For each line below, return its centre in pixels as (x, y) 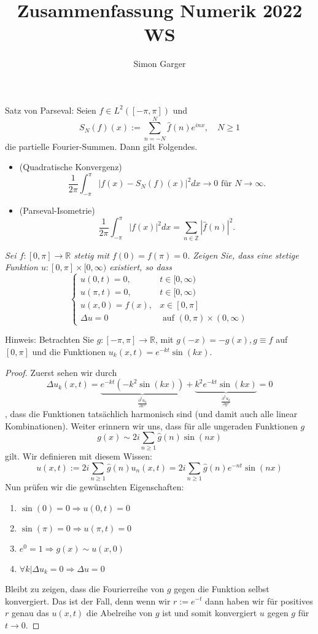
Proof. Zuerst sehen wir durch (61, 372)
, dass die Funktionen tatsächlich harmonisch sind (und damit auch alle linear (151, 413)
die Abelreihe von (119, 613)
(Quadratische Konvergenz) (71, 167)
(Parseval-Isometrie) (57, 210)
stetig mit (91, 255)
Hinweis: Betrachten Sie (49, 339)
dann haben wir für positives (259, 601)
